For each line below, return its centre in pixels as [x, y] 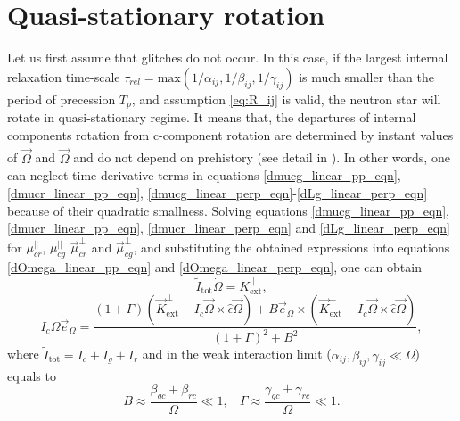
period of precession [62, 99]
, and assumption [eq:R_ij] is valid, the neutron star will [286, 99]
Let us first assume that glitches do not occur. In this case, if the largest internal [228, 58]
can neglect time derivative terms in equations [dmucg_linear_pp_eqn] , [204, 175]
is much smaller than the [366, 76]
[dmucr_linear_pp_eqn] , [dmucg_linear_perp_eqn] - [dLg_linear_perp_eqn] [218, 192]
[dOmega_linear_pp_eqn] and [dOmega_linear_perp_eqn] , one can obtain [214, 267]
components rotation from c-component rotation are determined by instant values [230, 134]
